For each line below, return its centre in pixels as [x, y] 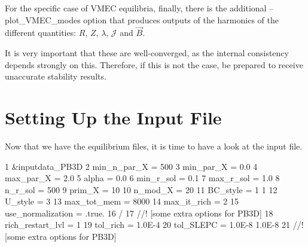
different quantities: [41, 33]
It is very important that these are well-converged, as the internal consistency [147, 53]
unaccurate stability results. [56, 76]
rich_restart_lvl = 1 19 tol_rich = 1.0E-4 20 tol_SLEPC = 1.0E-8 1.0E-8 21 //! [154, 225]
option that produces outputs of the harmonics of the [181, 19]
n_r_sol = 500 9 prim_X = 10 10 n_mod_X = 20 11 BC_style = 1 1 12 [141, 189]
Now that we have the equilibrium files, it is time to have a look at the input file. [154, 146]
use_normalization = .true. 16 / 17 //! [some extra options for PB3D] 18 [139, 213]
